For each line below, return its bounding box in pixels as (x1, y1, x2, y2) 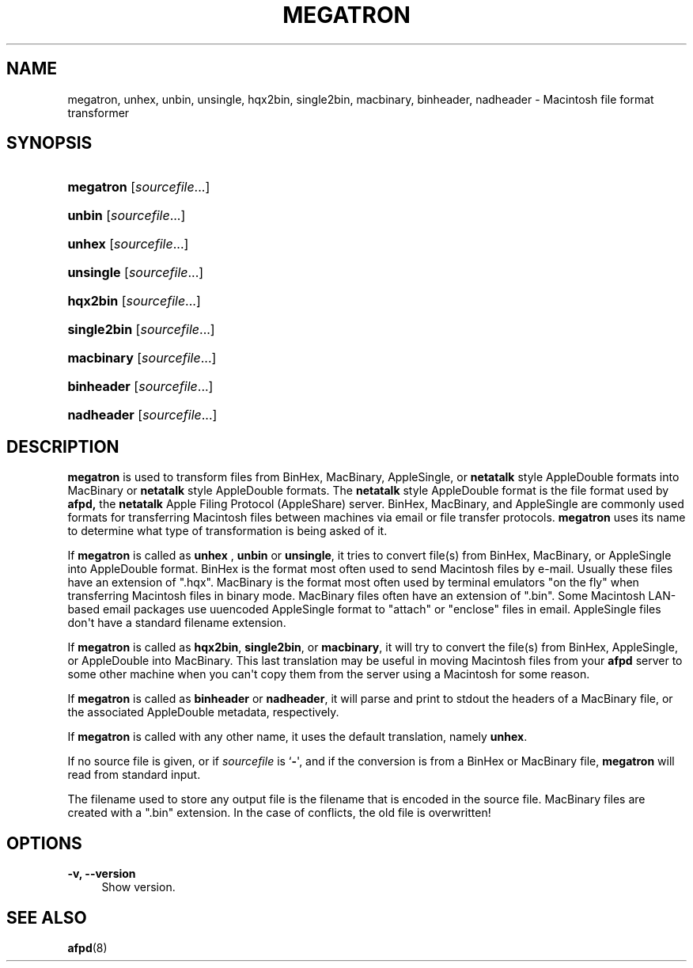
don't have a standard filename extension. (67, 616, 286, 630)
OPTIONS (6, 833, 82, 853)
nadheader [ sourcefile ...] (67, 407, 218, 423)
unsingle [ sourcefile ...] (67, 264, 204, 281)
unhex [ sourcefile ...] (67, 236, 189, 252)
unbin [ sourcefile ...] (67, 207, 186, 224)
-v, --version (67, 867, 136, 881)
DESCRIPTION (6, 436, 119, 457)
